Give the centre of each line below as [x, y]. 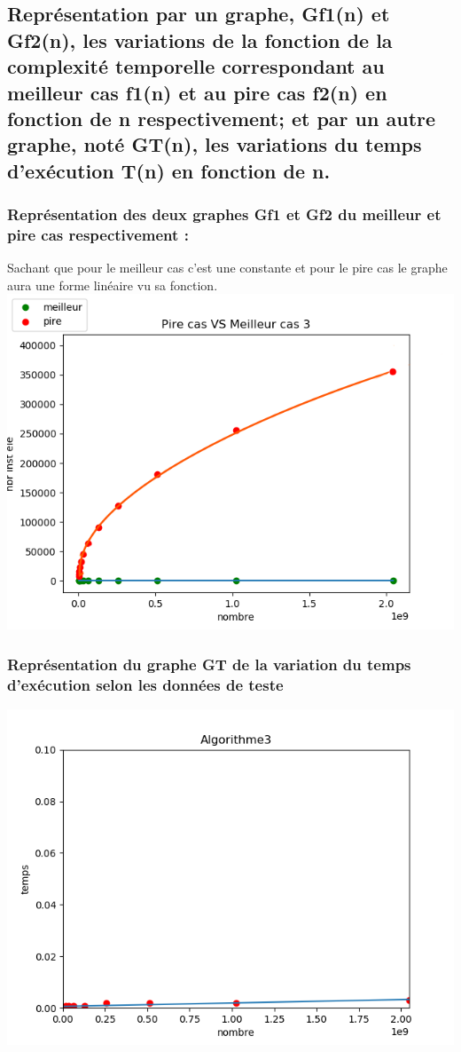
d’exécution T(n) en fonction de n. [169, 170]
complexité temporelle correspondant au [196, 66]
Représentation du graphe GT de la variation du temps [209, 664]
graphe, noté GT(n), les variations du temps [215, 144]
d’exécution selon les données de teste [145, 684]
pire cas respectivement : [98, 234]
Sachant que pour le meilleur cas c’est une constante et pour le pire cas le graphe [227, 268]
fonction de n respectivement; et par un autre [222, 118]
